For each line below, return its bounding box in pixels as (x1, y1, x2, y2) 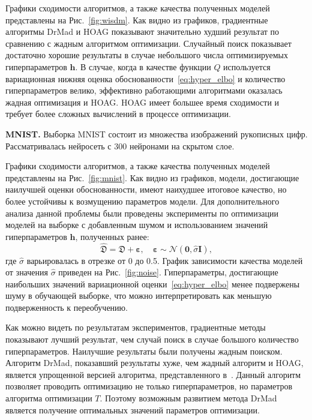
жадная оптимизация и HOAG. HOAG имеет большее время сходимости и (5, 95, 280, 108)
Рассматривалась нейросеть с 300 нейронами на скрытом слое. (5, 139, 235, 152)
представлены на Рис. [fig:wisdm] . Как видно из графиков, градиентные (5, 13, 268, 26)
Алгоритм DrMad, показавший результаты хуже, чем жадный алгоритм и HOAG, (5, 356, 304, 369)
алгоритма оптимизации (5, 392, 92, 404)
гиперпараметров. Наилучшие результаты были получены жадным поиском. (5, 344, 283, 357)
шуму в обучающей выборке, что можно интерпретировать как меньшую (5, 289, 272, 302)
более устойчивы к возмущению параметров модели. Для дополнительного (5, 194, 280, 207)
